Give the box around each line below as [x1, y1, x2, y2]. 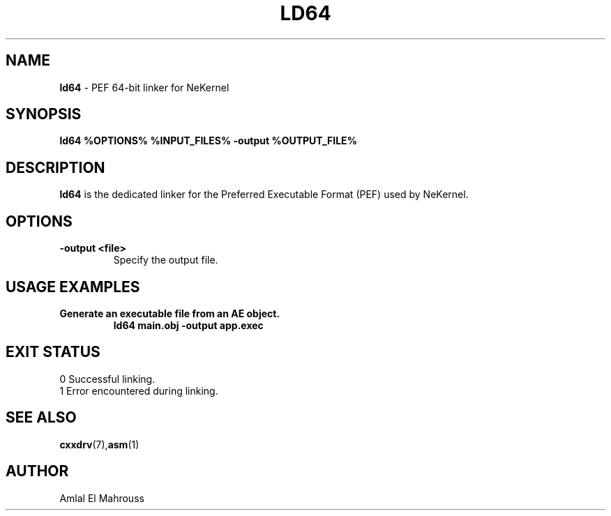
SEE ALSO [6, 409, 77, 427]
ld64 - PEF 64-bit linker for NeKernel [59, 81, 229, 93]
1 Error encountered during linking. [59, 384, 218, 397]
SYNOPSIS [6, 105, 82, 123]
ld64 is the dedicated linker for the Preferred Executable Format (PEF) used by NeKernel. [59, 188, 469, 201]
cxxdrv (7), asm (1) [59, 438, 139, 450]
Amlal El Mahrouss [59, 492, 144, 504]
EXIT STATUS [6, 343, 100, 361]
